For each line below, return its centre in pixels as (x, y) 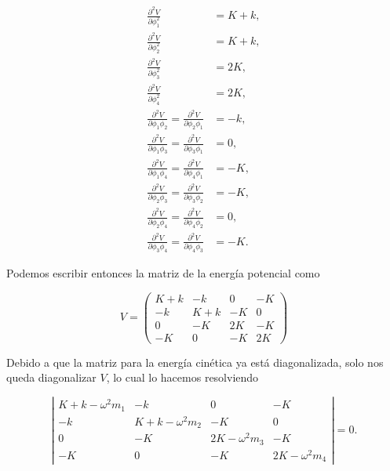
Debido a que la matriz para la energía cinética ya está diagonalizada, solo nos (195, 362)
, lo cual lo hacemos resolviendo (182, 377)
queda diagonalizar (51, 377)
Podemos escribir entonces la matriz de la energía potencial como (163, 273)
